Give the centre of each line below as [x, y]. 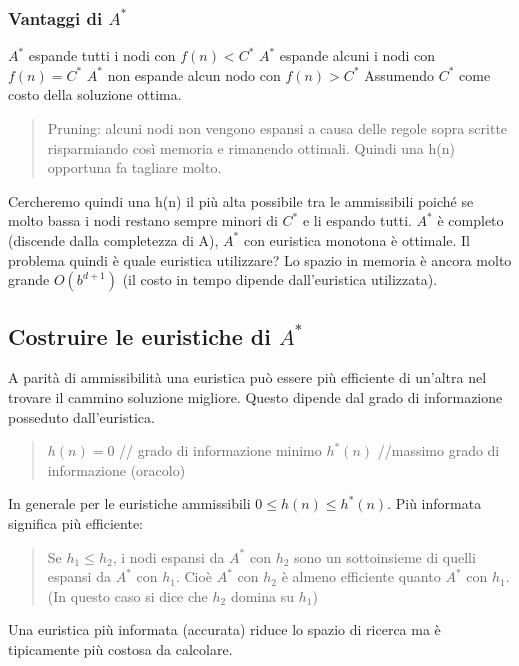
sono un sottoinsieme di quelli [385, 556]
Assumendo [399, 74]
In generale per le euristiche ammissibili [129, 503]
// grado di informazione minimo [220, 450]
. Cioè [194, 576]
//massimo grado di [438, 450]
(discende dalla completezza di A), [113, 239]
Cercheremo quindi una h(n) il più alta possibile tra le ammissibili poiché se [241, 200]
